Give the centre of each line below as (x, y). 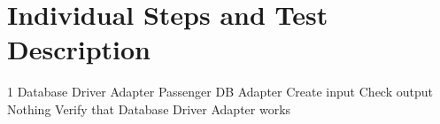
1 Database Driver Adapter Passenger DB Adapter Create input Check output (220, 92)
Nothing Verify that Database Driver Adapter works (149, 108)
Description (79, 49)
